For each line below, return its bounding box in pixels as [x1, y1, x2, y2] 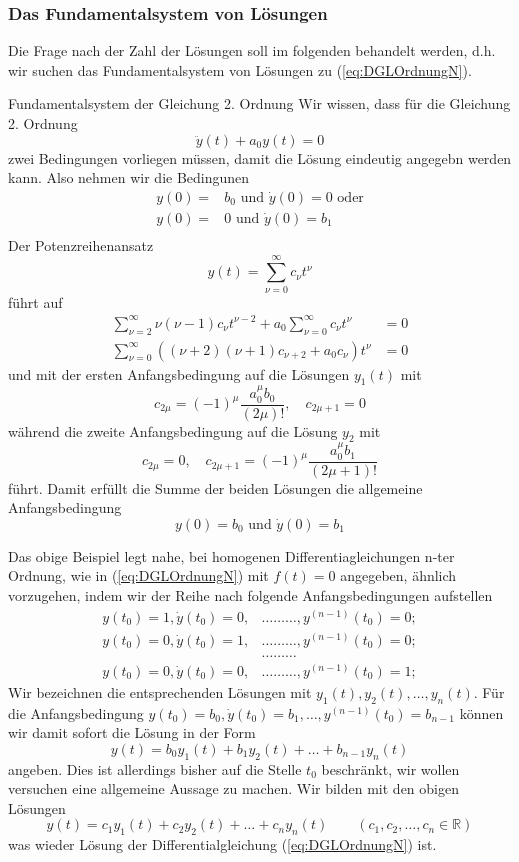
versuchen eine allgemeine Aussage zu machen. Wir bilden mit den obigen [8, 778, 459, 799]
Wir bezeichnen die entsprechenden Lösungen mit [8, 681, 312, 702]
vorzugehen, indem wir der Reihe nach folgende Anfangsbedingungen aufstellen [8, 585, 493, 606]
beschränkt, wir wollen [321, 758, 460, 779]
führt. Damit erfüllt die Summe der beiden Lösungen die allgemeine [8, 477, 423, 498]
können [459, 702, 504, 723]
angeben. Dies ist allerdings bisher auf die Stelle [8, 758, 302, 779]
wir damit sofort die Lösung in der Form [8, 722, 256, 743]
